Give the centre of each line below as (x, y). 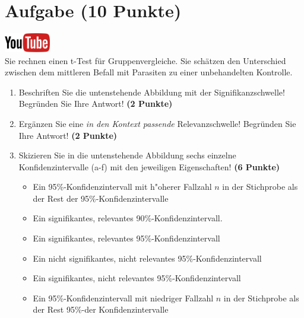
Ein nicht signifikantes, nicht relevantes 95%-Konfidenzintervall (147, 258)
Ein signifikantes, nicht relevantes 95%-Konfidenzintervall (137, 278)
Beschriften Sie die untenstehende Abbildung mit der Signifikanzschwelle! (152, 92)
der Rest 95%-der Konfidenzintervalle (101, 309)
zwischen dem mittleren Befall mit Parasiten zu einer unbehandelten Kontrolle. (149, 72)
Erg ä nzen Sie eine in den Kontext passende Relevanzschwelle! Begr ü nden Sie (157, 123)
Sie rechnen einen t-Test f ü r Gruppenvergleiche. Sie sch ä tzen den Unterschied (145, 60)
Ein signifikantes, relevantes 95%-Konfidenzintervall (126, 238)
